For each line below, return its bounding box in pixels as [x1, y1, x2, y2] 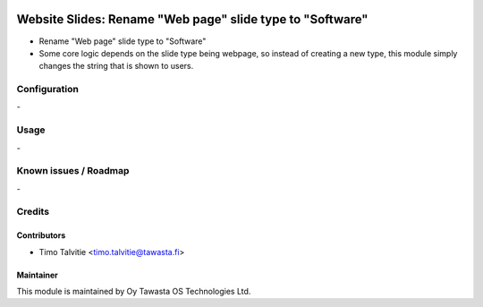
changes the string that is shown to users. [38, 61, 194, 72]
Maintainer [16, 269, 58, 280]
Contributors [16, 230, 66, 241]
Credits [16, 206, 49, 218]
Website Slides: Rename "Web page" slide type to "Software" [16, 12, 369, 27]
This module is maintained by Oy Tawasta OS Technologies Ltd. [16, 286, 251, 297]
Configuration [16, 83, 80, 96]
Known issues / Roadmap [16, 165, 130, 177]
